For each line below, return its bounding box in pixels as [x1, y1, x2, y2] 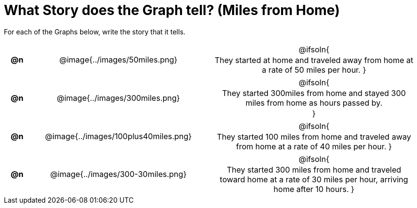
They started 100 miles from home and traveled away [217, 131, 411, 142]
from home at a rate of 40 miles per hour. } [236, 141, 392, 151]
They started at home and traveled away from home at [215, 55, 414, 65]
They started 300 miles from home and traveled [227, 164, 401, 175]
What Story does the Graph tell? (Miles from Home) [4, 2, 340, 18]
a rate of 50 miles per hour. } [262, 64, 367, 75]
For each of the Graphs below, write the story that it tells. [4, 27, 185, 36]
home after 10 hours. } [273, 184, 354, 194]
